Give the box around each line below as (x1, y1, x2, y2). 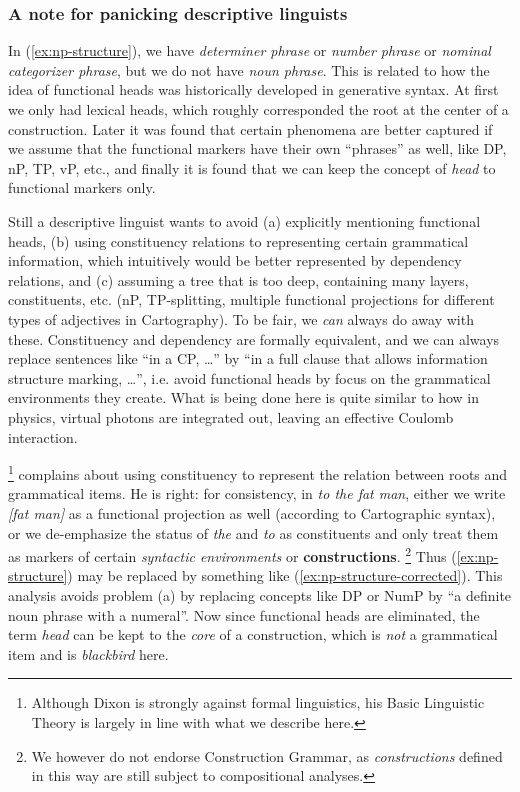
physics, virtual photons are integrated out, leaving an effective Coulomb (8, 406, 454, 427)
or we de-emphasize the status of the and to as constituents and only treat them (8, 522, 499, 543)
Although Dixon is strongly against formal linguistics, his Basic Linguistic (31, 692, 485, 713)
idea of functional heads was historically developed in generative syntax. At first (8, 79, 499, 100)
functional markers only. (8, 177, 156, 198)
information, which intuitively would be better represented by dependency (8, 250, 462, 271)
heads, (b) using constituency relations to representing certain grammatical (8, 230, 469, 251)
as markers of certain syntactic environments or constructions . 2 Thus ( (8, 543, 457, 566)
